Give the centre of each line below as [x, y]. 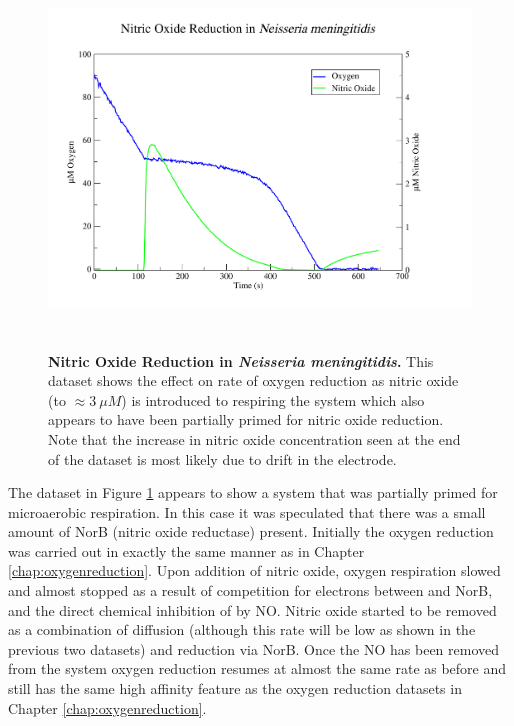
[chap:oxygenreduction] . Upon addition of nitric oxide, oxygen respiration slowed [254, 570]
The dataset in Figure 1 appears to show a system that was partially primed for [253, 492]
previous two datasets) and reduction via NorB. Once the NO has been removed [254, 648]
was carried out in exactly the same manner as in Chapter [186, 550]
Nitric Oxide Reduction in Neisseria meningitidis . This [241, 360]
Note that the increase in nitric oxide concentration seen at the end [254, 438]
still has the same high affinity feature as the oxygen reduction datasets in [235, 688]
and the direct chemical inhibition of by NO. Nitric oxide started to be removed [252, 609]
